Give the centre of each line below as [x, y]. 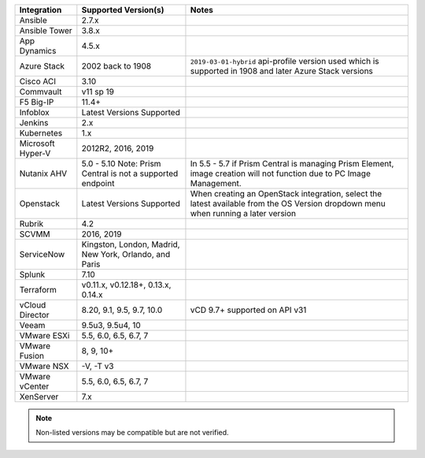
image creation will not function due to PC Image [281, 173]
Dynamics [38, 51]
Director [35, 315]
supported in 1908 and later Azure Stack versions [282, 71]
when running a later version [243, 213]
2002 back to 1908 [116, 66]
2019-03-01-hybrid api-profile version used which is [285, 61]
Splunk [32, 274]
